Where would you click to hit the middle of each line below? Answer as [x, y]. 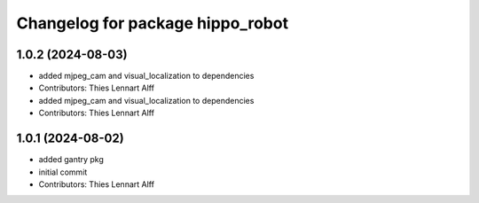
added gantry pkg [71, 160]
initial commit [63, 172]
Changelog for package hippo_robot [152, 23]
